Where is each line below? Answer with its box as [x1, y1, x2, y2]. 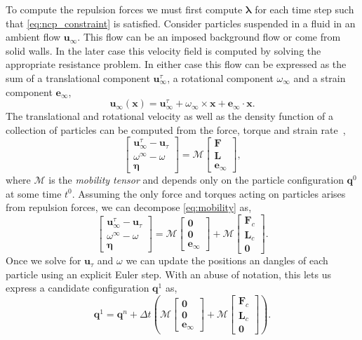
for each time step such [255, 2, 354, 16]
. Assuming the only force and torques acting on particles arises [72, 186, 346, 200]
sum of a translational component [6, 70, 150, 85]
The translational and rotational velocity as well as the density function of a [6, 109, 334, 123]
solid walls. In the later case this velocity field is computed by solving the [6, 43, 321, 57]
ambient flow [6, 29, 61, 44]
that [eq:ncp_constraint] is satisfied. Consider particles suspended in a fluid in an [6, 15, 356, 30]
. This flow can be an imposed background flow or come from [77, 29, 341, 44]
